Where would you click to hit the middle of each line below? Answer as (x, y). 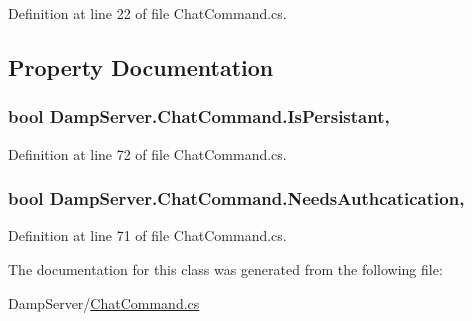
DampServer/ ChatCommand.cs (104, 302)
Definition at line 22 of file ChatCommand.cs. (147, 13)
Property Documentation (141, 66)
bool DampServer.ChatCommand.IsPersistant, (199, 116)
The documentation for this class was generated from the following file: (225, 269)
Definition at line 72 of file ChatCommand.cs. (147, 153)
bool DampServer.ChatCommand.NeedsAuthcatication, (236, 198)
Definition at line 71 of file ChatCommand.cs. (147, 235)
